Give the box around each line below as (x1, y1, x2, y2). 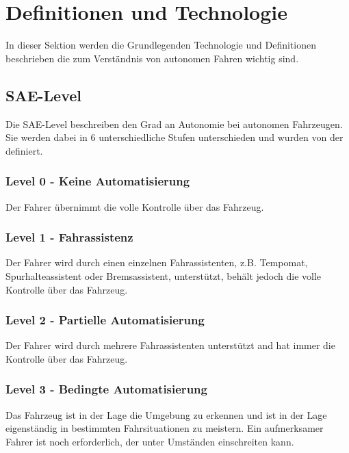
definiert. (5, 143, 43, 157)
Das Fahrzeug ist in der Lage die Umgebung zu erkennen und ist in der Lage (5, 407, 327, 422)
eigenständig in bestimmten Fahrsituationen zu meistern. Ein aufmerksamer (5, 421, 324, 435)
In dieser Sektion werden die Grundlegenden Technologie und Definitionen (5, 38, 316, 52)
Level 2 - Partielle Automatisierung (5, 311, 205, 328)
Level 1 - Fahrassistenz (5, 229, 133, 246)
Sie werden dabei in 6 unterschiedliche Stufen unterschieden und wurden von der (5, 130, 344, 144)
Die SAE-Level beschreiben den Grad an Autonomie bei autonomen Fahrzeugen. (5, 116, 343, 131)
